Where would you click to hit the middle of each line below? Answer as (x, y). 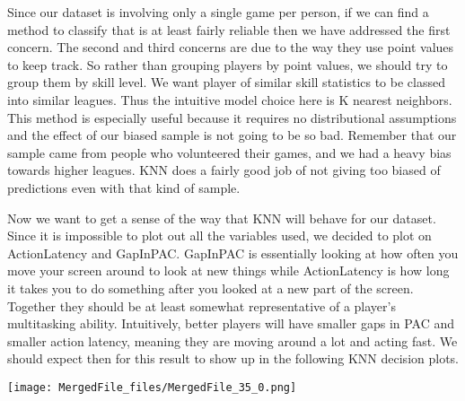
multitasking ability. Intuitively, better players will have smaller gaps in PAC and (231, 323)
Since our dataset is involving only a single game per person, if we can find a (218, 12)
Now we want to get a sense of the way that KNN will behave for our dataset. (222, 218)
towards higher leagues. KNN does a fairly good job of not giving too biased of (224, 170)
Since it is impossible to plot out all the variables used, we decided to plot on (219, 235)
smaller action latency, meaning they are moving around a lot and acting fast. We (232, 340)
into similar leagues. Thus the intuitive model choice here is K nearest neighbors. (230, 99)
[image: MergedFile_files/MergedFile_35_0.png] (152, 387)
